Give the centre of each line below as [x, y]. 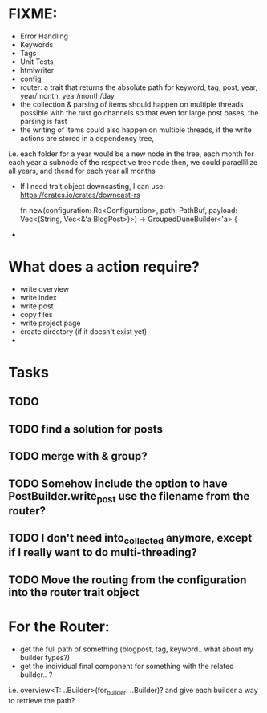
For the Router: [59, 626]
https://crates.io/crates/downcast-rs [80, 195]
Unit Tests [36, 62]
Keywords [36, 44]
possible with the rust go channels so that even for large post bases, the [139, 112]
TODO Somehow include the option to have [118, 483]
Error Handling [44, 36]
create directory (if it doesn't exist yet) [83, 331]
